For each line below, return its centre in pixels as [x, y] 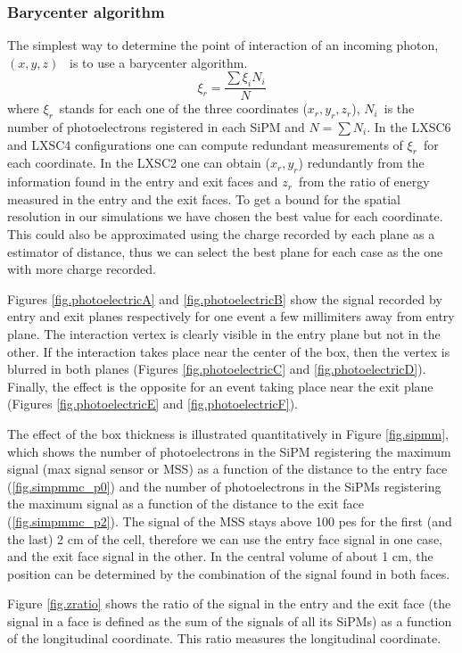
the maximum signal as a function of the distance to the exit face [186, 504]
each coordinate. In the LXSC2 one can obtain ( [139, 163]
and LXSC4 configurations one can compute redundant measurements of [205, 144]
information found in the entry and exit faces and [143, 182]
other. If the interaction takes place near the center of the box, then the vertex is [229, 351]
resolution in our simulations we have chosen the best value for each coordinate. [225, 216]
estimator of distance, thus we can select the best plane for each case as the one [225, 251]
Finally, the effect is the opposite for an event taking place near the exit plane [220, 386]
